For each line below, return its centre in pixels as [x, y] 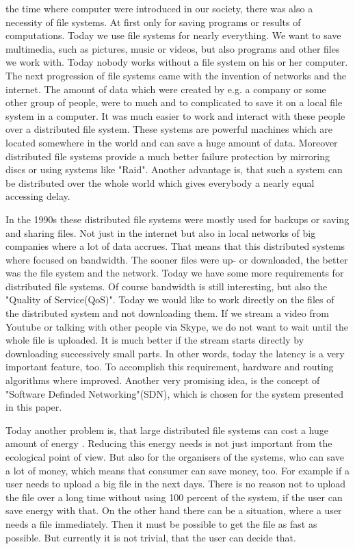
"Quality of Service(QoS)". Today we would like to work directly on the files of [170, 299]
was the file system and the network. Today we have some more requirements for [175, 273]
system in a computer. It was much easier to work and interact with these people [175, 115]
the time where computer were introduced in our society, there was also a [159, 8]
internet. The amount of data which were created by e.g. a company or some [166, 89]
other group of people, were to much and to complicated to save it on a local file [174, 102]
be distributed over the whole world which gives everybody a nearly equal [160, 182]
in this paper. [34, 407]
